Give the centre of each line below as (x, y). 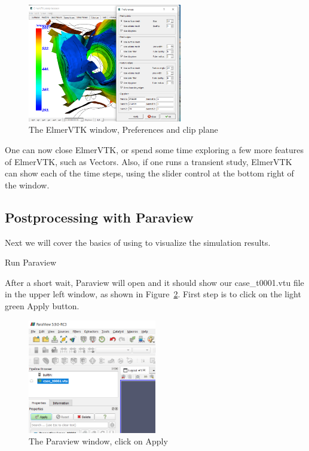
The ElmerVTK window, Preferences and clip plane (123, 129)
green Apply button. (42, 305)
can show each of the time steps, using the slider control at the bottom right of (149, 173)
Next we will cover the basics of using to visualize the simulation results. (138, 242)
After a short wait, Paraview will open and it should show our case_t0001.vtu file (154, 282)
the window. (27, 185)
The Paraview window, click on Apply (98, 441)
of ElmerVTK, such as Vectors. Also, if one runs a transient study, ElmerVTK (149, 161)
